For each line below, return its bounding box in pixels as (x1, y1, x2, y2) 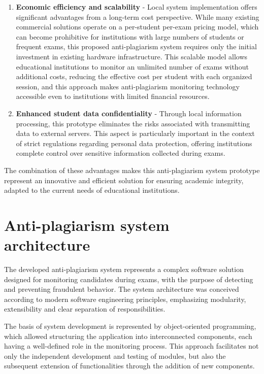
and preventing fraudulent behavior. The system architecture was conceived (4, 284, 239, 294)
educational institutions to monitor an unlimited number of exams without (16, 61, 249, 72)
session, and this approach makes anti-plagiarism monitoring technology (16, 81, 240, 91)
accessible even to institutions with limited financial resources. (16, 91, 210, 101)
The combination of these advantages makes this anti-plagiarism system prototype (4, 164, 260, 175)
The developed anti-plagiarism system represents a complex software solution (4, 264, 244, 274)
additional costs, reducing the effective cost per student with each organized (16, 71, 252, 82)
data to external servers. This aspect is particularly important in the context (16, 128, 255, 139)
